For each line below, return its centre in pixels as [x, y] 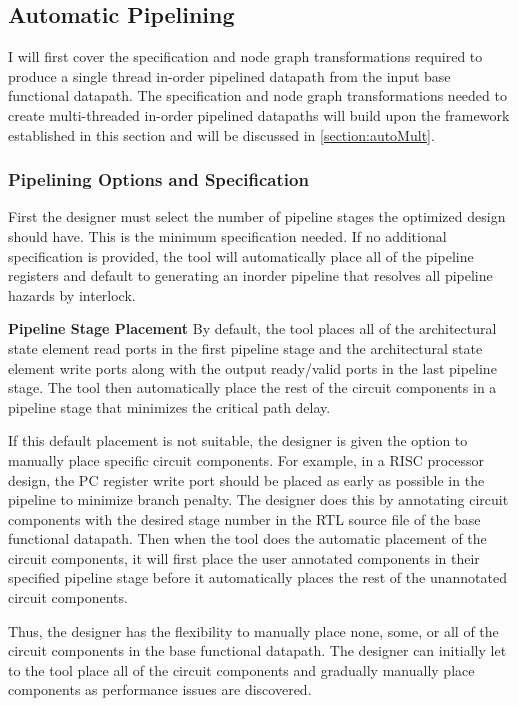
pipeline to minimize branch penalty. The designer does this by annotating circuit [258, 499]
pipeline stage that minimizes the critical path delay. [169, 406]
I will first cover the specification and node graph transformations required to [245, 56]
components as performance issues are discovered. [160, 689]
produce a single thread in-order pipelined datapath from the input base [229, 75]
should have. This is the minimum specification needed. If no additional [227, 235]
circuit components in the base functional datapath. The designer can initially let [257, 650]
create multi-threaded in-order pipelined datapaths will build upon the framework [259, 114]
